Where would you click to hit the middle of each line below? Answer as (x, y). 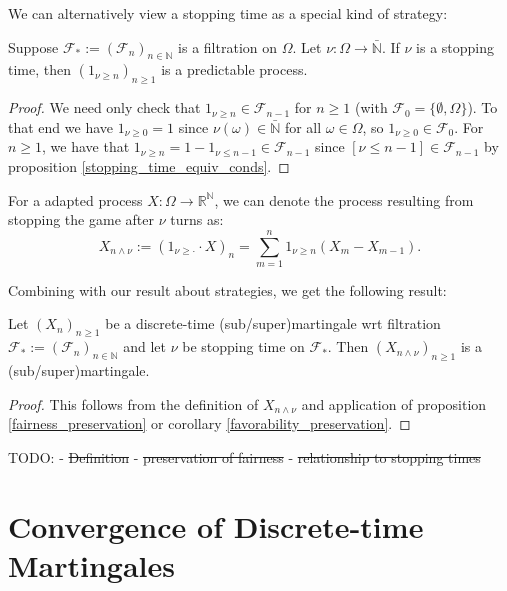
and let (144, 346)
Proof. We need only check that (104, 107)
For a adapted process (75, 199)
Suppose (33, 46)
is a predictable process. (234, 69)
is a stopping (455, 46)
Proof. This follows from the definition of (133, 403)
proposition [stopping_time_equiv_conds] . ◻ (149, 165)
